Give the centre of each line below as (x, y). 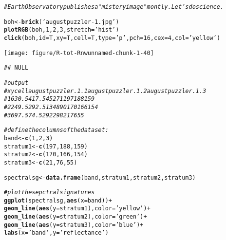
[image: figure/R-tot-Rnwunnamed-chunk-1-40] (79, 53)
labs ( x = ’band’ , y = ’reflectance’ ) (56, 233)
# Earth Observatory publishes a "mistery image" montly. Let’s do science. (114, 7)
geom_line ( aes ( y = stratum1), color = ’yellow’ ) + (77, 209)
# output (16, 83)
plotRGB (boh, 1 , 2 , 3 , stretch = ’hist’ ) (62, 30)
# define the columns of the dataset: (56, 130)
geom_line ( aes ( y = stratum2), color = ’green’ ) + (75, 217)
